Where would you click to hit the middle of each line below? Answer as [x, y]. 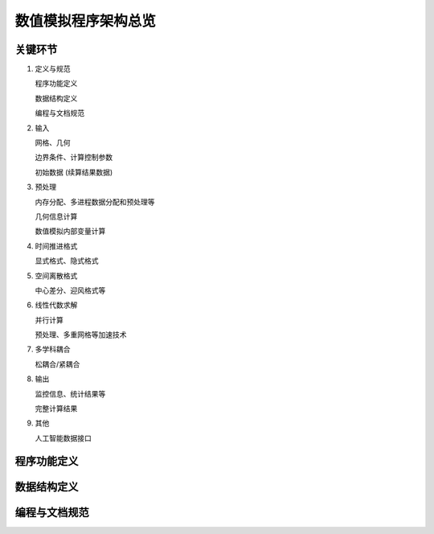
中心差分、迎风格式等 [70, 290]
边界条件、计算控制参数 [74, 158]
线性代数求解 [56, 305]
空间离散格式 [56, 275]
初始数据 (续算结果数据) [74, 172]
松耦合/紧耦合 [57, 364]
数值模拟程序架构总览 [86, 21]
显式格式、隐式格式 [67, 261]
